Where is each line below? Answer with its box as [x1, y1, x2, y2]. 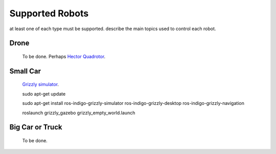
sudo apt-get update [22, 91, 66, 97]
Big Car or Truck [9, 123, 62, 131]
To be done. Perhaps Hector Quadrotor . [22, 53, 106, 59]
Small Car [9, 67, 41, 75]
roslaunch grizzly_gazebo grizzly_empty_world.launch [22, 109, 135, 116]
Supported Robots [9, 8, 89, 19]
